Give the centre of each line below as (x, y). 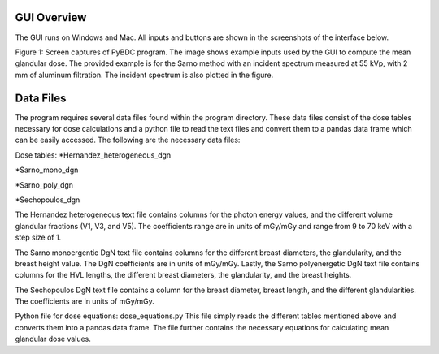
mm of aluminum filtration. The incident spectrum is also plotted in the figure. (144, 75)
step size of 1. (38, 237)
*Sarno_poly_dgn (44, 185)
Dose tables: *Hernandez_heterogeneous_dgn (93, 155)
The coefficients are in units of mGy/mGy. (85, 301)
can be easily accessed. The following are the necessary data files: (128, 140)
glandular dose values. (53, 339)
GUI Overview (51, 17)
